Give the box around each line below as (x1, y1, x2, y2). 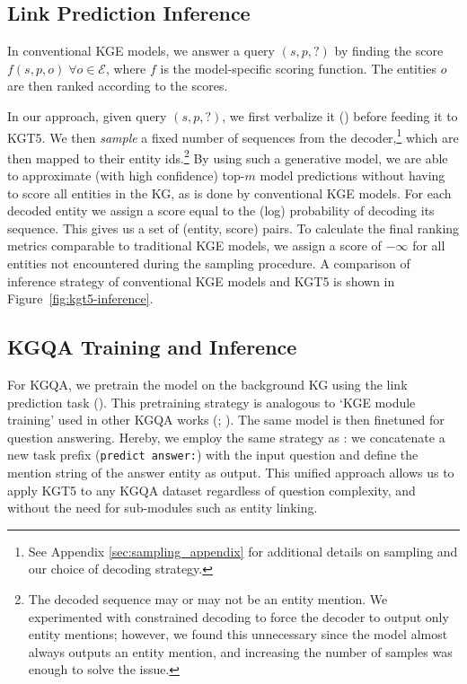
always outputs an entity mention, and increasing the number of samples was (28, 642, 453, 661)
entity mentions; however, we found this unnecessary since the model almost (28, 625, 448, 644)
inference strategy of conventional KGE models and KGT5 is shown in (7, 271, 395, 290)
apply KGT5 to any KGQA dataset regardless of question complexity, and (7, 480, 416, 499)
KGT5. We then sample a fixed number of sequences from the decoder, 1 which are (7, 125, 459, 146)
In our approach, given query (7, 106, 167, 125)
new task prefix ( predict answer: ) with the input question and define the (7, 445, 419, 464)
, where (105, 58, 146, 77)
